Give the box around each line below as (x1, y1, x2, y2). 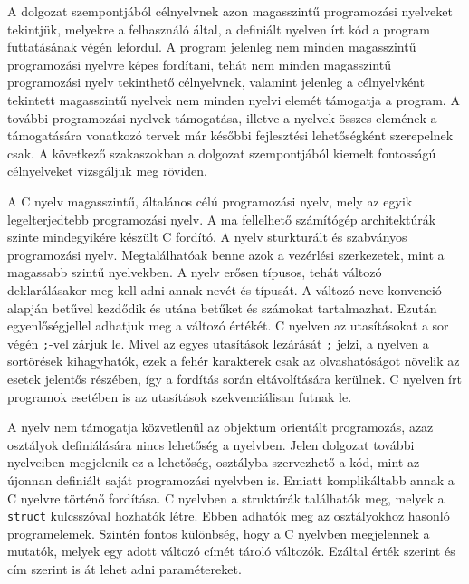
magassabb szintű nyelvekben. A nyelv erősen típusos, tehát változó (7, 263, 382, 282)
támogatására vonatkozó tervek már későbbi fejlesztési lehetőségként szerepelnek (7, 126, 454, 145)
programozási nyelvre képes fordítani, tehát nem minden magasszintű (7, 54, 391, 73)
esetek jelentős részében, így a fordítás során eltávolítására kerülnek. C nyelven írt (7, 369, 462, 388)
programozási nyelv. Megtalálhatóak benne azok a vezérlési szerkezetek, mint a (7, 244, 445, 263)
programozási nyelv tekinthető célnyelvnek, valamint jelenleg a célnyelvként (7, 72, 425, 91)
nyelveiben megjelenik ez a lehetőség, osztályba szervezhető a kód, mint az (7, 453, 420, 472)
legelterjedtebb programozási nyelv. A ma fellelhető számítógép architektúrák (7, 209, 436, 228)
